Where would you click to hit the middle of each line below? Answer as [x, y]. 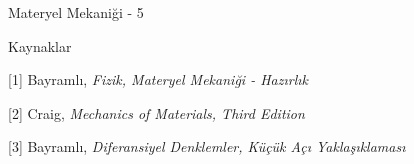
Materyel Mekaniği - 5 [76, 12]
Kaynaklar [40, 45]
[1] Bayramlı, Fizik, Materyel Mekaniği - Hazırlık [158, 79]
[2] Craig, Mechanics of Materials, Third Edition [156, 112]
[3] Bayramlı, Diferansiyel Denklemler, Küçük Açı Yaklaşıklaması [207, 146]
